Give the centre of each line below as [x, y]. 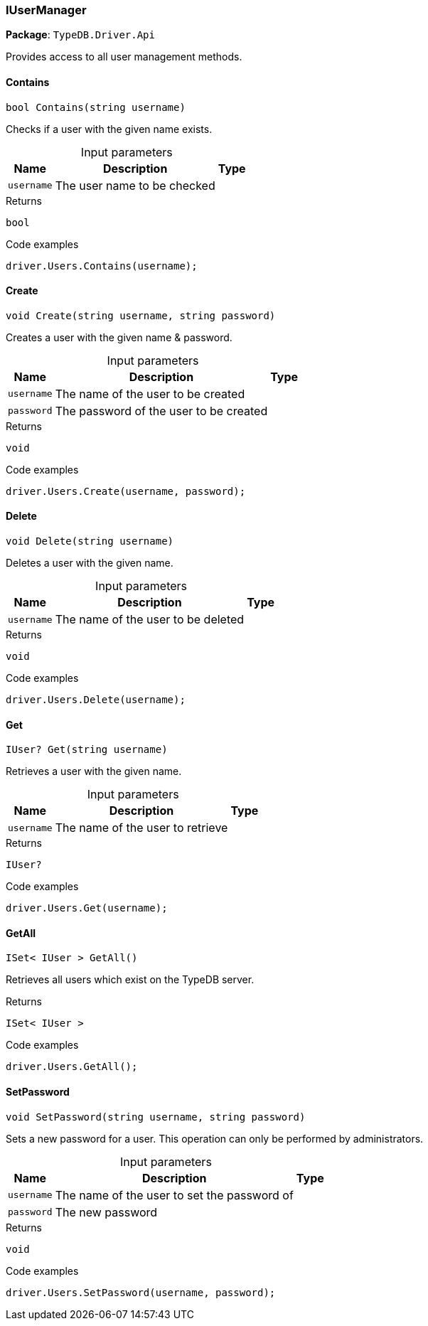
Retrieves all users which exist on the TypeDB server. [130, 980]
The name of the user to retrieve [141, 828]
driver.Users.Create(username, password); [126, 491]
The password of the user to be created [161, 411]
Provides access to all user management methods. [124, 57]
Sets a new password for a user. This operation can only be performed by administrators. [215, 1138]
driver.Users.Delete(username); [96, 700]
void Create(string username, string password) [141, 315]
